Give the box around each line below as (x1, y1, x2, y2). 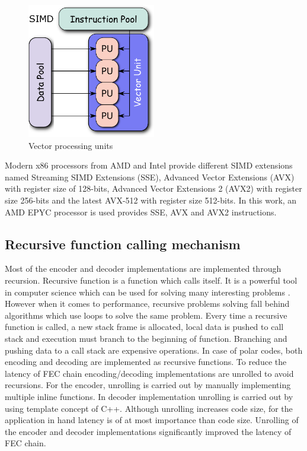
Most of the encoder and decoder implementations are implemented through (5, 262, 282, 275)
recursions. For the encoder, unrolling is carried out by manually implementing (5, 379, 291, 391)
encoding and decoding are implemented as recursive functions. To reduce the (5, 355, 287, 368)
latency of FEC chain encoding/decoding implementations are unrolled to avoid (5, 367, 294, 379)
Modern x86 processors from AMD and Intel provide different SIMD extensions (5, 159, 293, 171)
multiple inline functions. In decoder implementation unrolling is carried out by (5, 390, 293, 402)
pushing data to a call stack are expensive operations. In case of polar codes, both (5, 344, 303, 356)
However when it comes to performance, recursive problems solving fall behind (5, 297, 290, 310)
